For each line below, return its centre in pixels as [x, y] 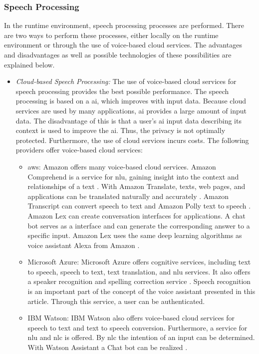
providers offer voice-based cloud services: [79, 150]
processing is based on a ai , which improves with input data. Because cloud [131, 101]
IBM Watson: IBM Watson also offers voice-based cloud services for [131, 318]
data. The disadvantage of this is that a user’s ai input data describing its [129, 120]
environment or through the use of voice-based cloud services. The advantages [123, 45]
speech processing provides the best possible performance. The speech [122, 91]
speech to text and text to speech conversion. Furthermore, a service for [137, 327]
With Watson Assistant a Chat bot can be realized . [108, 347]
